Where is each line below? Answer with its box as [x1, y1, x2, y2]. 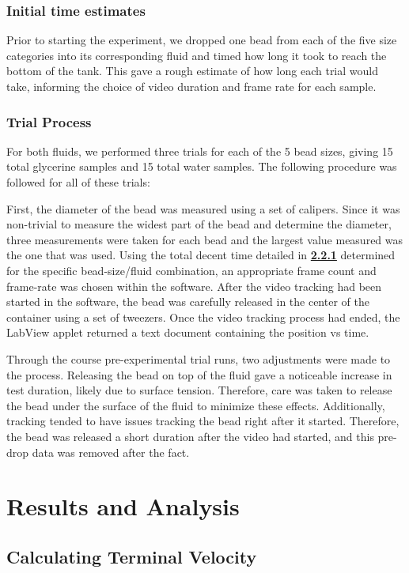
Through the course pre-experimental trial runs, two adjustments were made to [6, 350, 391, 367]
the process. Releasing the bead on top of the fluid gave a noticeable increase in [6, 366, 392, 383]
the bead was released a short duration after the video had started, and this [6, 428, 374, 444]
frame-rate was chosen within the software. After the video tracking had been [6, 277, 382, 294]
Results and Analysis [6, 490, 240, 522]
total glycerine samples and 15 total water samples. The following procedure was [6, 158, 397, 175]
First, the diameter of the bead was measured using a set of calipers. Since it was [6, 200, 400, 217]
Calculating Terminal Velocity [6, 544, 257, 568]
